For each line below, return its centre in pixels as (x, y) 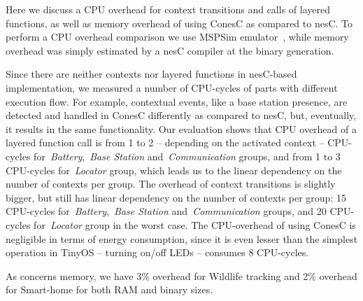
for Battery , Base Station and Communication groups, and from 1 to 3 (187, 156)
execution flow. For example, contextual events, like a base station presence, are (177, 101)
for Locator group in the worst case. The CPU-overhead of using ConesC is (195, 224)
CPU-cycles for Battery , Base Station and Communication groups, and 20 (166, 211)
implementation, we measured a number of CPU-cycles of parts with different (172, 87)
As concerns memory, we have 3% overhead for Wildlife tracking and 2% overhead (181, 275)
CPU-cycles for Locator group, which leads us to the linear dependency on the (174, 170)
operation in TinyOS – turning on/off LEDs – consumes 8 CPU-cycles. (157, 252)
